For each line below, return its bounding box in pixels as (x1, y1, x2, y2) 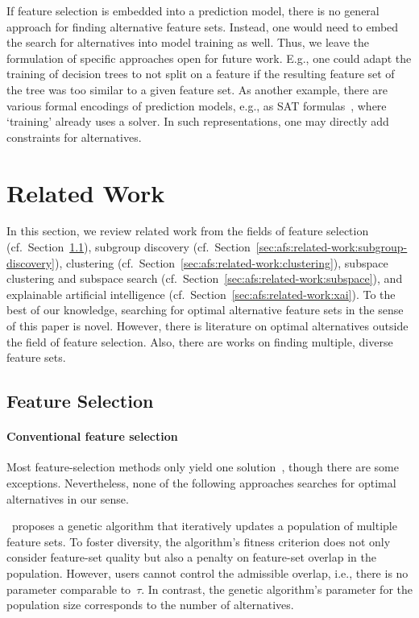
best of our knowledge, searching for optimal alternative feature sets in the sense (6, 301, 404, 318)
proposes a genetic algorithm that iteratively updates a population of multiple (11, 517, 397, 534)
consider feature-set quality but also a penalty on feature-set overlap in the (6, 549, 376, 566)
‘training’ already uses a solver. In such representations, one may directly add (6, 113, 389, 130)
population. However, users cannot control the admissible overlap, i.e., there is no (6, 564, 409, 581)
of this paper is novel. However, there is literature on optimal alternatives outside (6, 317, 409, 334)
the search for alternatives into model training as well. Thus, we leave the (6, 34, 369, 51)
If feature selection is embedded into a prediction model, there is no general (6, 2, 380, 19)
